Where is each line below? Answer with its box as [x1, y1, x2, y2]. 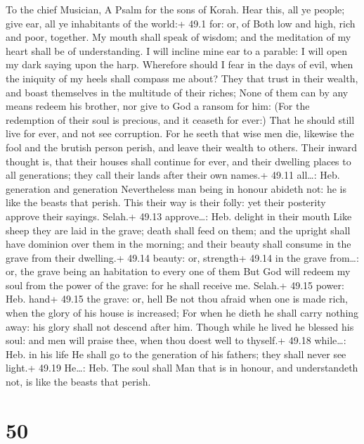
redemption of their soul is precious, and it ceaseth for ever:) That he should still [6, 112, 355, 127]
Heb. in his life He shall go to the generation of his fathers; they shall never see [6, 346, 346, 361]
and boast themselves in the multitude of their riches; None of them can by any [6, 84, 349, 99]
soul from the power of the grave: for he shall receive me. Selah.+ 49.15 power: [6, 277, 344, 292]
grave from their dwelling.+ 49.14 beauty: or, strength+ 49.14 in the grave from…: [6, 250, 359, 265]
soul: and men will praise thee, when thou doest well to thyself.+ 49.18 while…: [6, 333, 346, 348]
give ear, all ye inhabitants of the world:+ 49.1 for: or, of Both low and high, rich [6, 15, 356, 30]
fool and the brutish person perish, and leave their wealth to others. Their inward [6, 139, 357, 154]
